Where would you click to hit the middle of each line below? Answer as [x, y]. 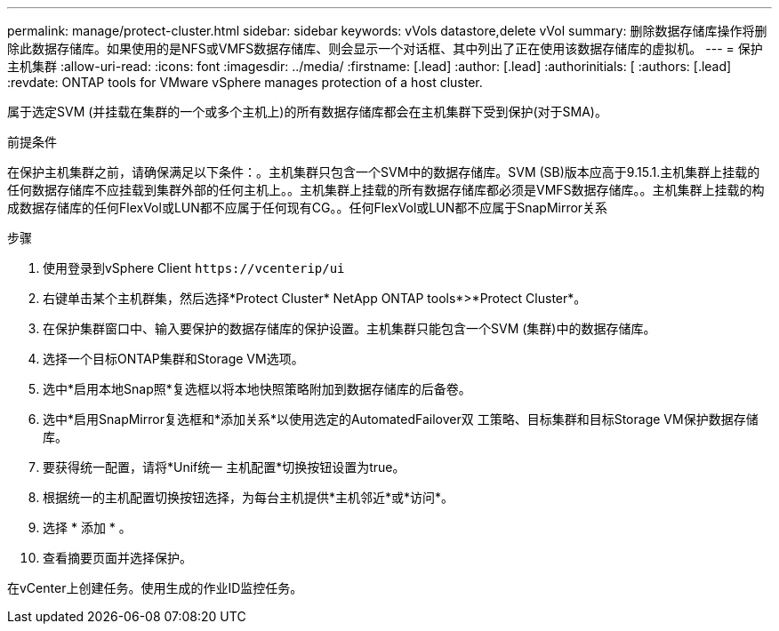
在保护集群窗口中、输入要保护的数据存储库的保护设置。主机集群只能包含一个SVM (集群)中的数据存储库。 [349, 328]
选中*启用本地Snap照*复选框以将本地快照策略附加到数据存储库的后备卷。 [257, 389]
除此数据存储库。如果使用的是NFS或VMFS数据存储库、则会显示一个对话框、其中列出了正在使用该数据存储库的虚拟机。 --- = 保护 [385, 48]
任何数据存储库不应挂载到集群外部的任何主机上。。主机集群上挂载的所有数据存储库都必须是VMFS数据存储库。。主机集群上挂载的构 [386, 190]
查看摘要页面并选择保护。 [117, 558]
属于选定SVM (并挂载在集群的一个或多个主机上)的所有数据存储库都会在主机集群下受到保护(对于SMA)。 [307, 112]
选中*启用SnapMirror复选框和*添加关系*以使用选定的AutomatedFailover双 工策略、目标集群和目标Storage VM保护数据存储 [401, 419]
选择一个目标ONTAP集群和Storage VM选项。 [173, 359]
